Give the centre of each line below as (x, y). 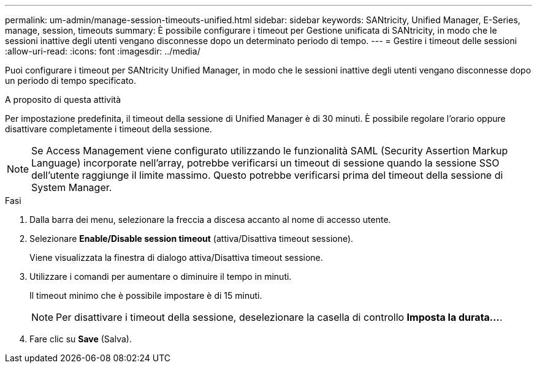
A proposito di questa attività (63, 100)
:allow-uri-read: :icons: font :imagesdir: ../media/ (103, 51)
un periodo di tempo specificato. (70, 81)
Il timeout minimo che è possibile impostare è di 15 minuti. (146, 295)
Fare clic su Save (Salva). (81, 339)
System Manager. (72, 187)
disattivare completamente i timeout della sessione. (109, 129)
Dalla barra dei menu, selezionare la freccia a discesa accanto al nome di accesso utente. (210, 220)
